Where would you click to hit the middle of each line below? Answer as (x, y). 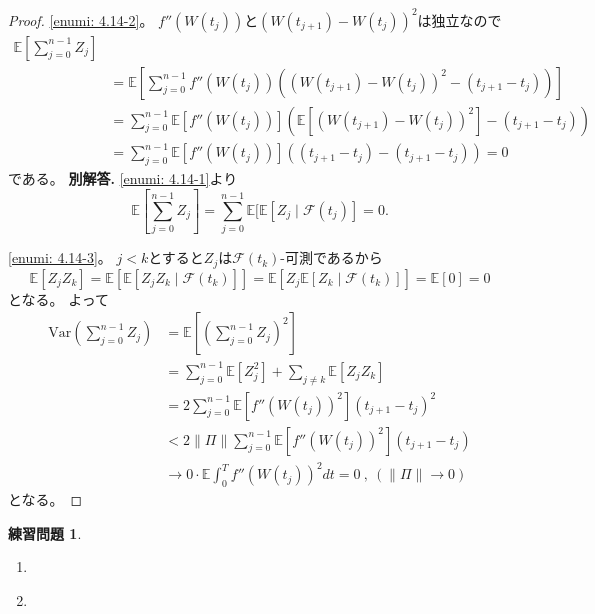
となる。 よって (59, 298)
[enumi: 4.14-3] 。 (60, 257)
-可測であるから (331, 257)
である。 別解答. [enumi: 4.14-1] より (123, 177)
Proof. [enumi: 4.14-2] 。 (81, 19)
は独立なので (459, 19)
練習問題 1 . (45, 532)
